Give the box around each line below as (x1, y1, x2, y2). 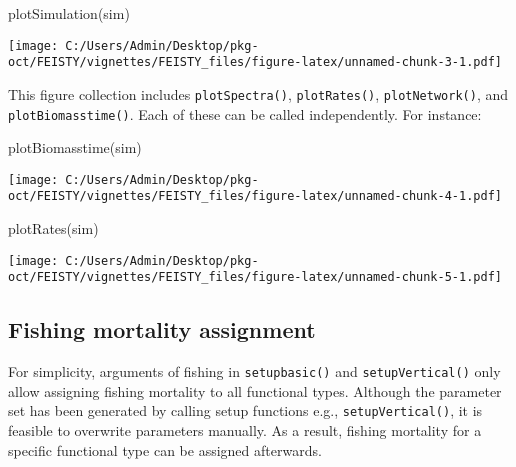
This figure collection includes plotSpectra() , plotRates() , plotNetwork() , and (8, 83, 509, 104)
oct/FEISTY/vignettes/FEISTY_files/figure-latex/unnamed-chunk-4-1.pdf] (8, 189, 502, 204)
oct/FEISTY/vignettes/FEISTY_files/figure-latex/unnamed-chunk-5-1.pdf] (8, 270, 502, 285)
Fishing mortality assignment (8, 314, 316, 345)
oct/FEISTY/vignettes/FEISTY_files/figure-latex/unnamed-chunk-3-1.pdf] (8, 55, 502, 70)
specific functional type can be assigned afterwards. (8, 439, 322, 460)
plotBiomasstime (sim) (8, 137, 142, 158)
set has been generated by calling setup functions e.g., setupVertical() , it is (8, 400, 483, 421)
